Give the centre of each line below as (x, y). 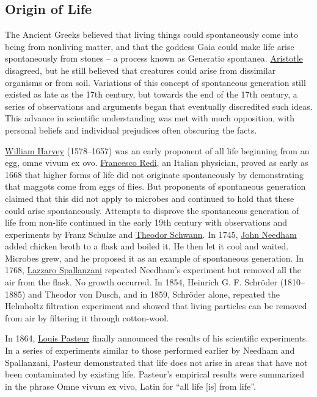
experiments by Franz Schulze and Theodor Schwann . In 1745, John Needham (151, 234)
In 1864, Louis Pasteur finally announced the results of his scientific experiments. (157, 338)
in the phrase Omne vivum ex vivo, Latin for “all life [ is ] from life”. (130, 386)
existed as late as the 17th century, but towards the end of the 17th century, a (151, 94)
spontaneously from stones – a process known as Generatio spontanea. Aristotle (154, 58)
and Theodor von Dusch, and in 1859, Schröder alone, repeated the (154, 294)
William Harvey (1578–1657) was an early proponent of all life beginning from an (157, 150)
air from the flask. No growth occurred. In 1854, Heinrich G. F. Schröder (141, 282)
